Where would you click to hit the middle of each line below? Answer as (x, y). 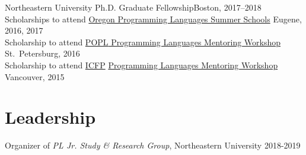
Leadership (50, 117)
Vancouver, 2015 (35, 76)
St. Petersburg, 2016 (42, 53)
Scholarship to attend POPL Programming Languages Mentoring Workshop (143, 42)
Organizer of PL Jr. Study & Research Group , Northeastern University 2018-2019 (153, 145)
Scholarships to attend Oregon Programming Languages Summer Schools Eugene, (153, 19)
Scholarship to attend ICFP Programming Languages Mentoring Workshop (141, 65)
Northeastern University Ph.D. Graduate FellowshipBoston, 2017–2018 (133, 7)
